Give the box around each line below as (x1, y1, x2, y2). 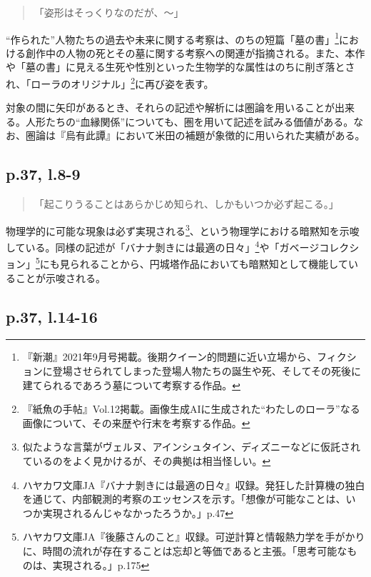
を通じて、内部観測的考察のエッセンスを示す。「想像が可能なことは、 (22, 491, 346, 506)
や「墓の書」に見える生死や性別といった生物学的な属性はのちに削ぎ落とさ (6, 59, 355, 74)
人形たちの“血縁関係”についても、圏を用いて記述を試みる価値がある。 (25, 114, 354, 129)
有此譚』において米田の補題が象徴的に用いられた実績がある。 (75, 128, 365, 143)
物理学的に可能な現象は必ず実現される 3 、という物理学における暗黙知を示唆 (6, 221, 360, 238)
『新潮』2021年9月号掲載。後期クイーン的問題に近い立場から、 (22, 349, 317, 364)
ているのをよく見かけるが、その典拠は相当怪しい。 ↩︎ (22, 453, 271, 468)
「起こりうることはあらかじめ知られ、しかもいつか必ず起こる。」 (34, 196, 339, 211)
